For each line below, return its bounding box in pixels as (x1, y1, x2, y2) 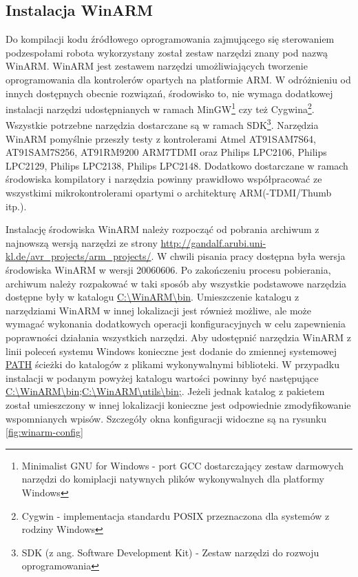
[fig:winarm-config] (6, 425, 83, 439)
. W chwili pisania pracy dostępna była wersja (151, 249, 346, 263)
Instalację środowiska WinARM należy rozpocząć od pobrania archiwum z (6, 222, 319, 236)
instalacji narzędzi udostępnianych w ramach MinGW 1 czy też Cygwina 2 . (6, 100, 315, 116)
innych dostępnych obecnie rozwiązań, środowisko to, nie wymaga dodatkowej (6, 85, 333, 100)
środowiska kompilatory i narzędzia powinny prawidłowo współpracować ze (6, 172, 322, 186)
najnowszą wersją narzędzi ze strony (6, 235, 158, 250)
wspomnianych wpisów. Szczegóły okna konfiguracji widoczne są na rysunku (6, 411, 326, 425)
